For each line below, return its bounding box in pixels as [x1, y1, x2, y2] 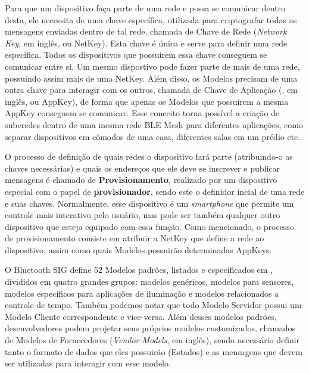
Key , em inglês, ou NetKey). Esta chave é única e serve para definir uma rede [5, 36, 288, 49]
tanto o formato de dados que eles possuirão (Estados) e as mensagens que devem [5, 345, 302, 358]
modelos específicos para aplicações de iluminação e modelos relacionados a [5, 287, 279, 299]
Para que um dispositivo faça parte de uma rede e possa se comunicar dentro [5, 2, 285, 14]
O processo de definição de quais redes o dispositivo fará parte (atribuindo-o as [5, 150, 293, 163]
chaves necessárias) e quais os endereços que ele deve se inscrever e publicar [5, 161, 280, 174]
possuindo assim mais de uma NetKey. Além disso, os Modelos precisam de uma [5, 72, 298, 84]
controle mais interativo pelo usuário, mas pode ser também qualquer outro [5, 209, 280, 221]
